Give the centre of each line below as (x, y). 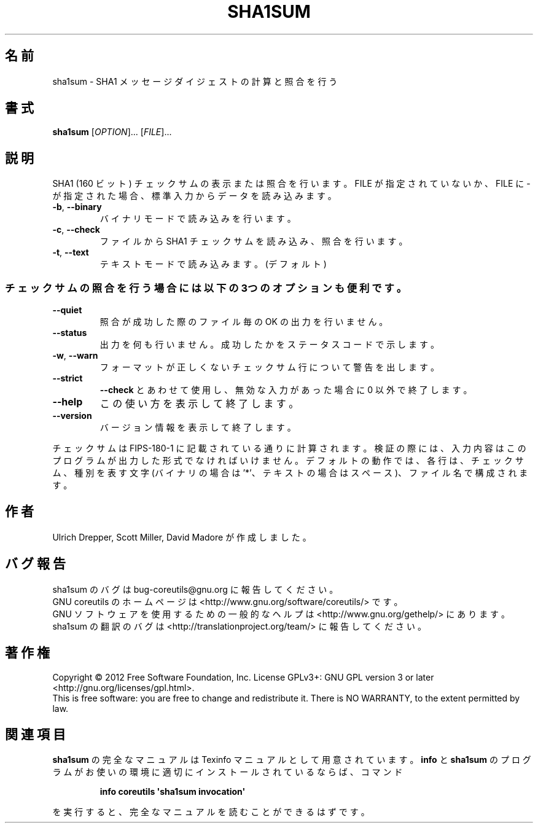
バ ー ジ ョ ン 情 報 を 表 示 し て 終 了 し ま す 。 (198, 428)
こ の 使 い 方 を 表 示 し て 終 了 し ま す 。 (199, 404)
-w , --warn (75, 356)
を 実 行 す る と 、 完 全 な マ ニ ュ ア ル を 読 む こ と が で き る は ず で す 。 (211, 812)
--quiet (67, 310)
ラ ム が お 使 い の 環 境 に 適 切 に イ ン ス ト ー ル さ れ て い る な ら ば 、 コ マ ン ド (228, 772)
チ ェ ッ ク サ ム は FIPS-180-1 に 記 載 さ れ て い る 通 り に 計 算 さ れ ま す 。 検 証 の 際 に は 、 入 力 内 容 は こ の (289, 448)
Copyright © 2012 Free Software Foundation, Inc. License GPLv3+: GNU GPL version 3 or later (243, 677)
